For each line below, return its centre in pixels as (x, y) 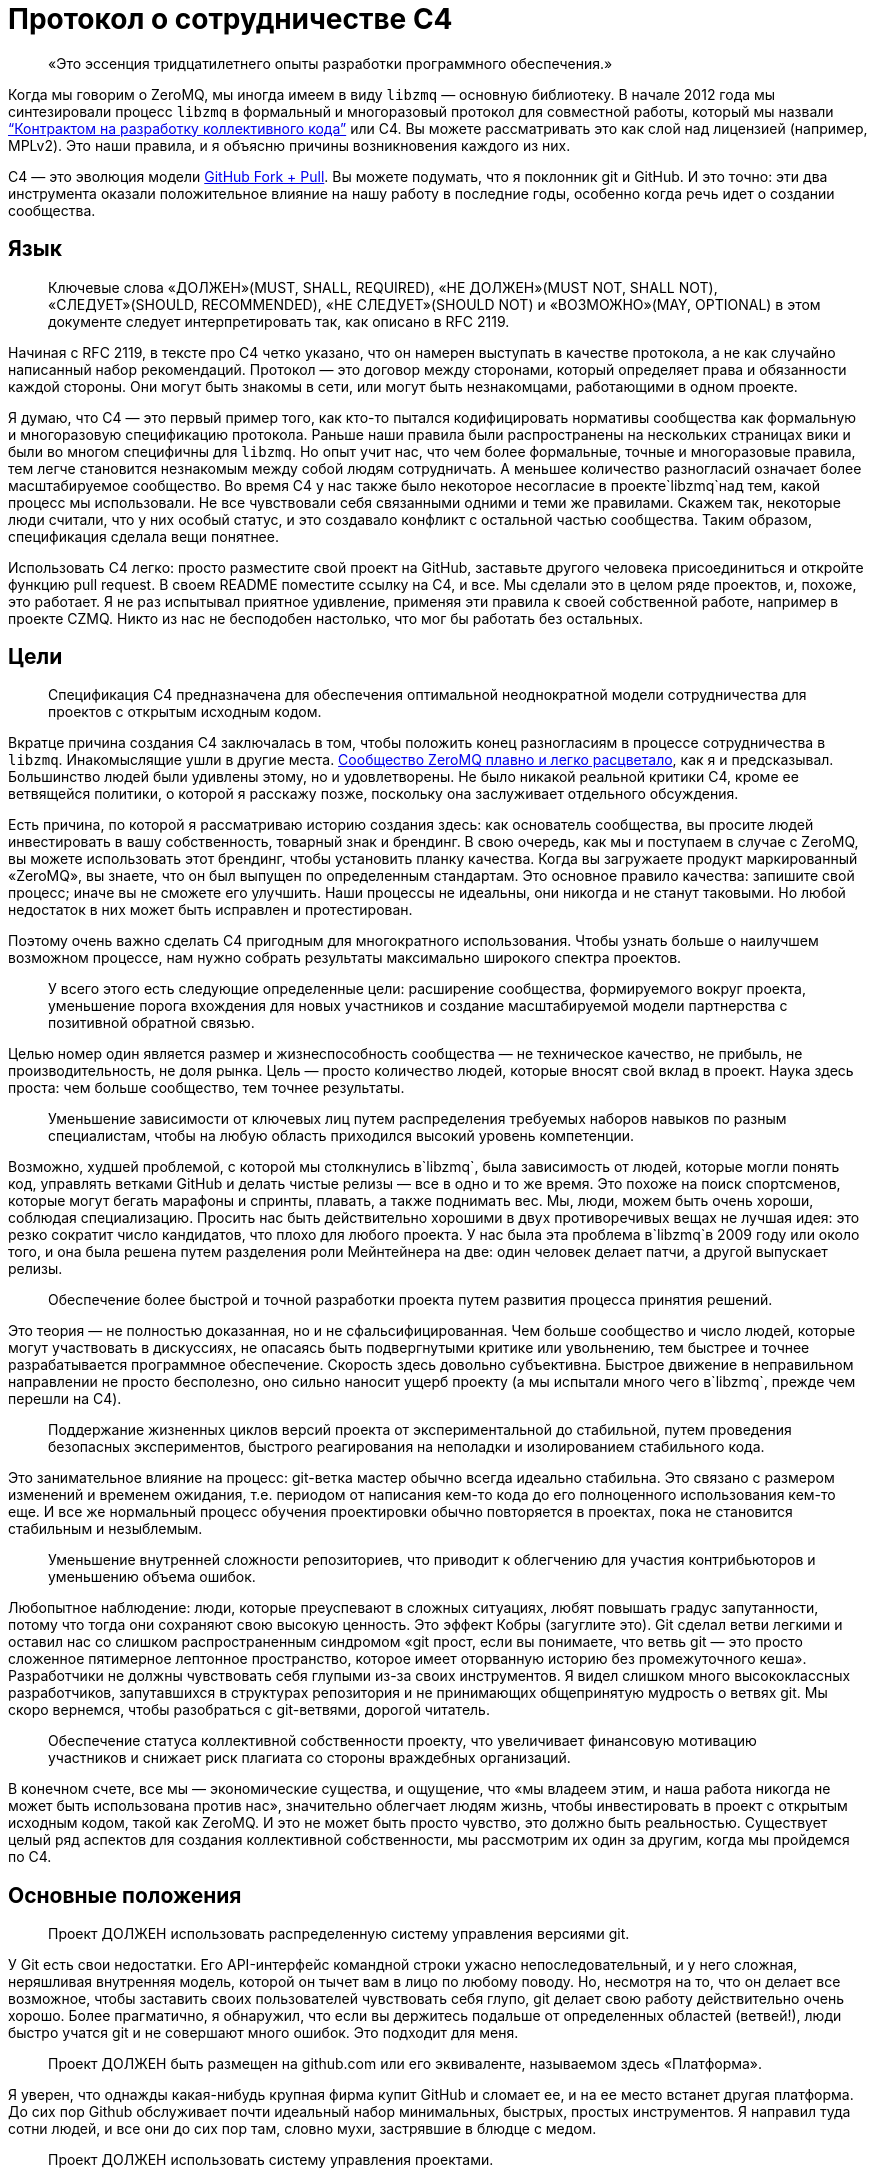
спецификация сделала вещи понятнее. (143, 536)
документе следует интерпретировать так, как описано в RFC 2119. (279, 321)
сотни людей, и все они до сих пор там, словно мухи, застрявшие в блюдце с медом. (302, 2129)
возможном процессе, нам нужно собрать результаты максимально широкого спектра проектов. (345, 958)
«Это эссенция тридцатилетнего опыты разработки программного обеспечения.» (330, 63)
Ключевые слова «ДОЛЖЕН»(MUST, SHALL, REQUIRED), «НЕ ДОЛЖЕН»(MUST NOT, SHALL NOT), (383, 287)
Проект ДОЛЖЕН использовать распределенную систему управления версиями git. (339, 1934)
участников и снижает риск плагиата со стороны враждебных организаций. (309, 1758)
